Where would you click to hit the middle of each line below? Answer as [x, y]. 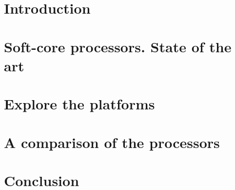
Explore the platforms [79, 104]
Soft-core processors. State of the [118, 46]
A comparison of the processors [112, 142]
